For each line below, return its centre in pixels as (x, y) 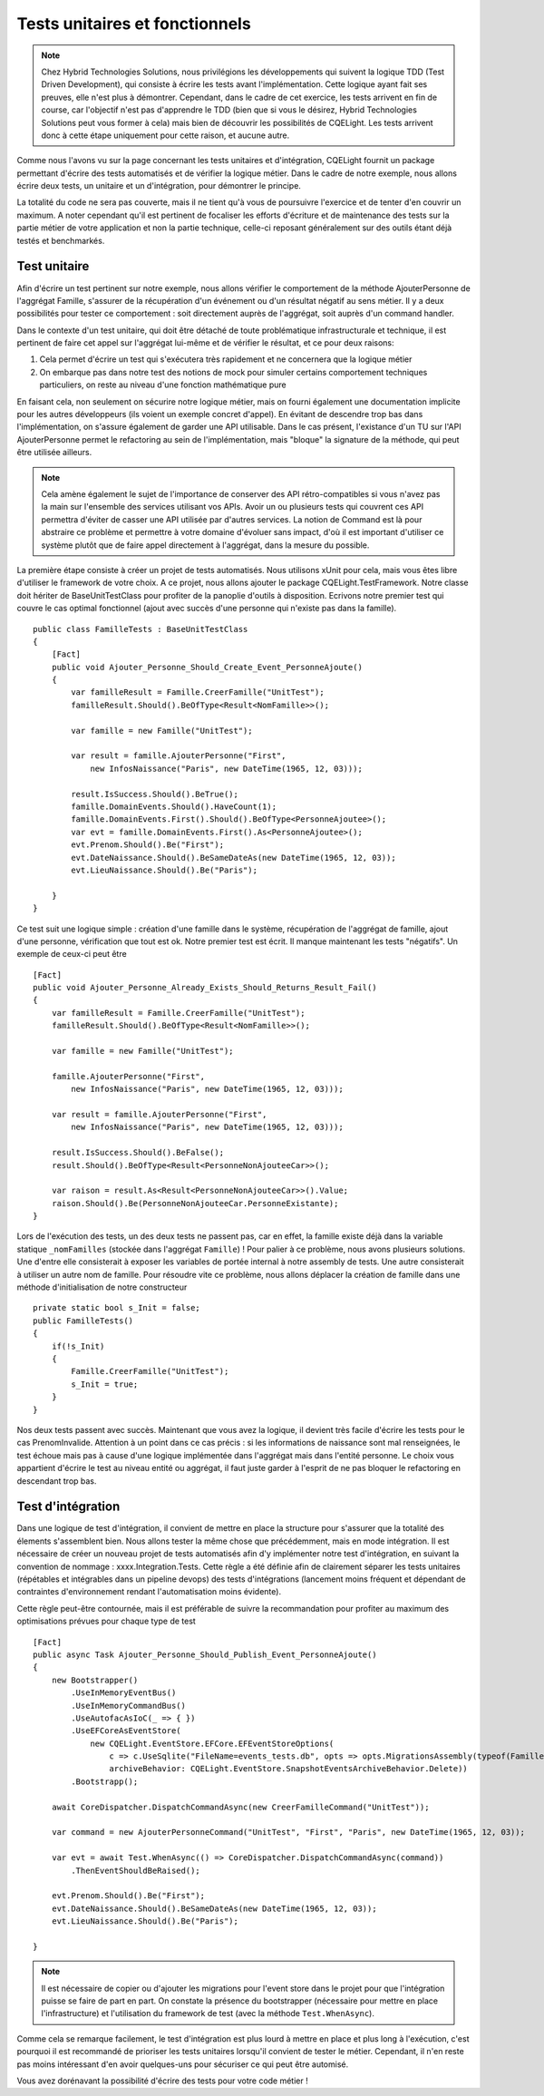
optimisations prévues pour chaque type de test (107, 1621)
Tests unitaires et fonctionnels (134, 24)
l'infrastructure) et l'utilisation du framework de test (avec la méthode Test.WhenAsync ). (208, 2013)
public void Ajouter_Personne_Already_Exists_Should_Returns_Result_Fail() (205, 988)
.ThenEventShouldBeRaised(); (136, 1870)
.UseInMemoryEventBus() (124, 1693)
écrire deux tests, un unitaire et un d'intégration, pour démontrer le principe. (159, 186)
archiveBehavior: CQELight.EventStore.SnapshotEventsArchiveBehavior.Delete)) (289, 1769)
